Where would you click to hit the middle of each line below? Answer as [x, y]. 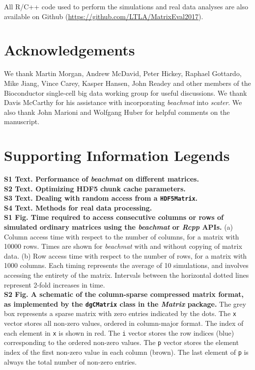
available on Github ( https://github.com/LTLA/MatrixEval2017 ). [104, 16]
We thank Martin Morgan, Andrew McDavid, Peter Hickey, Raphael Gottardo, [123, 73]
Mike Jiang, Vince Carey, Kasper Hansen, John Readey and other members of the [127, 83]
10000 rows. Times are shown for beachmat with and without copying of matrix [123, 246]
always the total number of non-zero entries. [71, 361]
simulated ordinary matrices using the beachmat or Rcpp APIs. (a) [119, 227]
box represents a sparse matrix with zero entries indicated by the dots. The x [120, 313]
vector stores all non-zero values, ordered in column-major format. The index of [124, 323]
